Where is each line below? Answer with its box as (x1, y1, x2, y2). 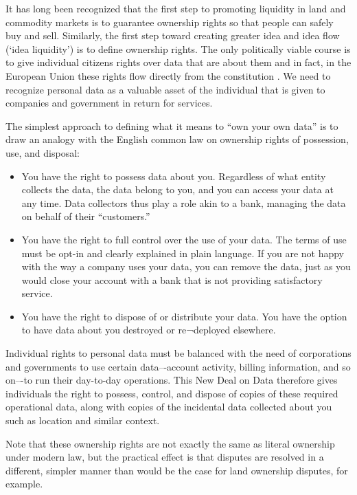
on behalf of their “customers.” (21, 209, 150, 223)
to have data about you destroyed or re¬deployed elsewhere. (21, 322, 276, 337)
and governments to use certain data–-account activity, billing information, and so (5, 359, 351, 373)
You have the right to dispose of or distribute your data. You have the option (21, 309, 347, 323)
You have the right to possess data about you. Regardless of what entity (21, 168, 326, 183)
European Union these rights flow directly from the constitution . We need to (5, 68, 331, 82)
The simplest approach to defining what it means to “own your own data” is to (5, 118, 338, 133)
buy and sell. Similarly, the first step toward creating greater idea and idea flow (5, 28, 340, 43)
